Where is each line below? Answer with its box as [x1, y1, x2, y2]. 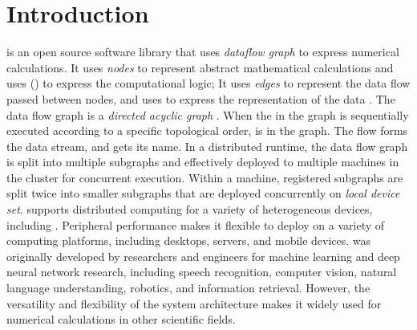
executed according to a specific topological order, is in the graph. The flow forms [6, 122, 408, 139]
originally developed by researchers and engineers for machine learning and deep [6, 247, 400, 264]
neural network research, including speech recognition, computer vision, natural [6, 263, 397, 280]
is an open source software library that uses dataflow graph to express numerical [6, 43, 399, 60]
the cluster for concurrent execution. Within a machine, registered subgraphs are [6, 169, 403, 185]
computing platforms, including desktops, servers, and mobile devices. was [6, 232, 371, 249]
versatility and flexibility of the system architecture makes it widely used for [6, 295, 382, 312]
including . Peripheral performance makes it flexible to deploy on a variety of [6, 216, 385, 233]
